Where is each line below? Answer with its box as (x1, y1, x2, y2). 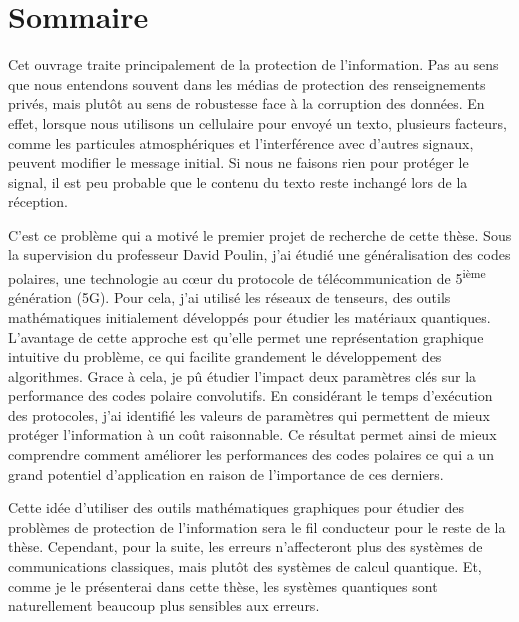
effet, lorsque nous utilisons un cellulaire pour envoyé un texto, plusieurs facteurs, (8, 112, 507, 133)
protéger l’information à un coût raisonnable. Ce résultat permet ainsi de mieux (8, 424, 497, 445)
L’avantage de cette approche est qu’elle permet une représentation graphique (8, 326, 484, 347)
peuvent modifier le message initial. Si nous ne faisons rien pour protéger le (8, 152, 469, 173)
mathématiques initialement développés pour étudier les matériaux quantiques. (8, 306, 491, 327)
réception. (8, 191, 68, 212)
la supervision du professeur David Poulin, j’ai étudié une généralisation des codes (8, 244, 511, 265)
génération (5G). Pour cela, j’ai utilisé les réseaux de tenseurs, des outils (8, 287, 451, 308)
